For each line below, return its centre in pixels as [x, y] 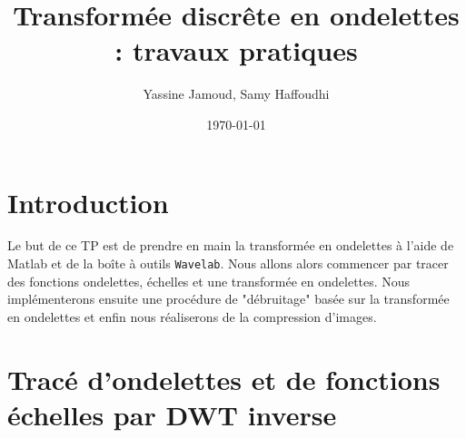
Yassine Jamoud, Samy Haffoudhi [236, 94]
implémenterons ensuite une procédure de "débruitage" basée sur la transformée [228, 299]
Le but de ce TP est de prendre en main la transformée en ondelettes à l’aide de [231, 245]
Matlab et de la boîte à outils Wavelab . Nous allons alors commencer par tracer [228, 263]
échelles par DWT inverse [172, 414]
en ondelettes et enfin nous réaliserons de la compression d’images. [192, 316]
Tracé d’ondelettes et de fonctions [224, 379]
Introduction [88, 202]
